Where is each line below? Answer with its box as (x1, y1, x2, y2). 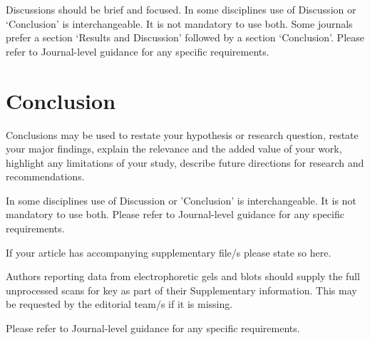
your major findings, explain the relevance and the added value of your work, (6, 141, 342, 156)
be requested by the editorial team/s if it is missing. (6, 297, 233, 311)
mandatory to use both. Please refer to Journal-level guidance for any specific (6, 207, 344, 222)
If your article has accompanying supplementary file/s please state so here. (6, 244, 332, 259)
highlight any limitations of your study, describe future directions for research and (6, 155, 364, 170)
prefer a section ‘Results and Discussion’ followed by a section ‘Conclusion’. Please (6, 30, 364, 45)
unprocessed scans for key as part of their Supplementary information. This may (6, 282, 357, 297)
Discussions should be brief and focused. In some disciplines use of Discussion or (6, 2, 356, 16)
